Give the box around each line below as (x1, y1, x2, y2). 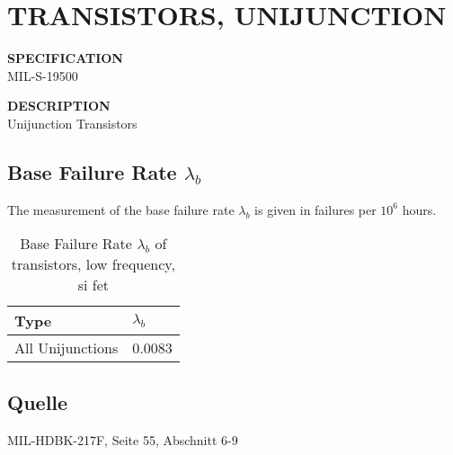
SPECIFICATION (7, 49, 123, 67)
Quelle (7, 388, 68, 415)
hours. (402, 200, 437, 219)
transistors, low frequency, (11, 254, 175, 275)
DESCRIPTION (7, 96, 111, 115)
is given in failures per (254, 200, 377, 219)
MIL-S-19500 (7, 66, 78, 85)
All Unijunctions (14, 337, 119, 359)
